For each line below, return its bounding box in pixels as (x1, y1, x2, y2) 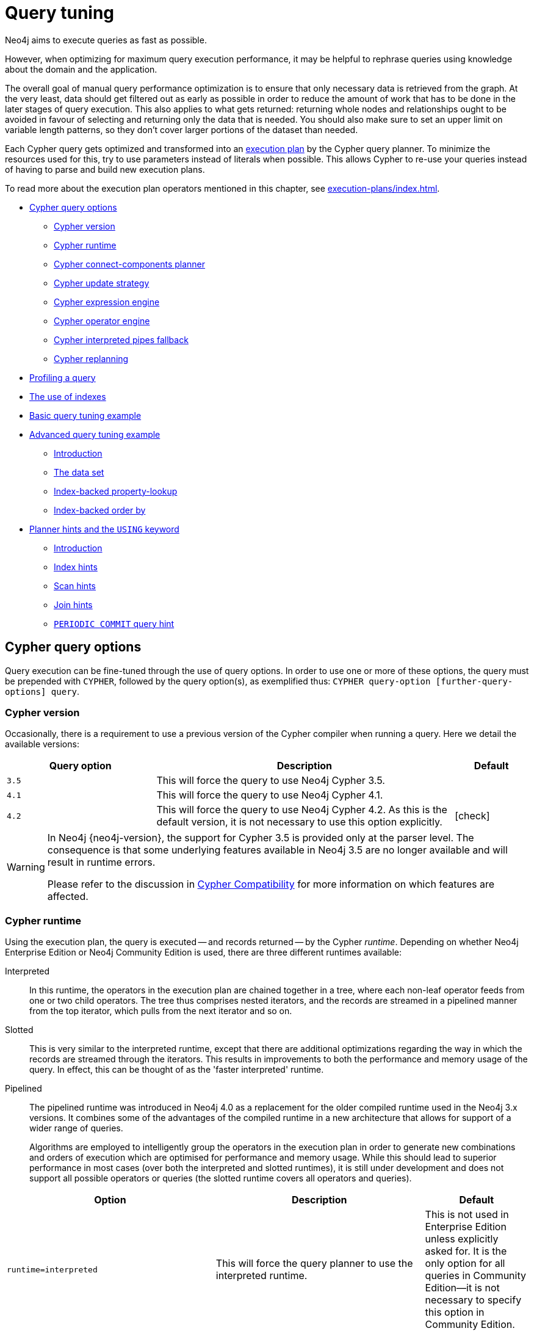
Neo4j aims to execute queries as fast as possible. (5, 34, 207, 45)
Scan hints (54, 580, 96, 591)
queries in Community (425, 1269, 526, 1282)
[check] (455, 810, 490, 822)
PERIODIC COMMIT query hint (54, 618, 175, 629)
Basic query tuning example (29, 410, 142, 421)
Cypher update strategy (54, 277, 150, 288)
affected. (47, 890, 88, 903)
